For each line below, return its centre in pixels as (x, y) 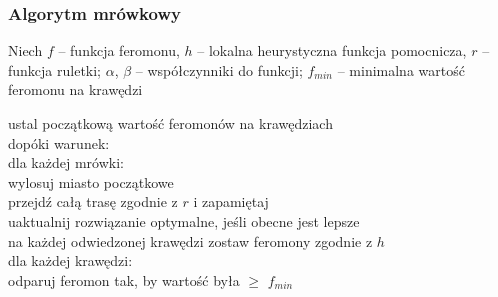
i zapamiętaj (231, 201)
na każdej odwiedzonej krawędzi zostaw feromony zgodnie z (190, 240)
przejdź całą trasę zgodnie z (93, 201)
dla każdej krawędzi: (70, 260)
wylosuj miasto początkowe (91, 181)
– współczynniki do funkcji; (219, 69)
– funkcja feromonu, (119, 50)
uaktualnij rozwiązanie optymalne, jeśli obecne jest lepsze (184, 220)
